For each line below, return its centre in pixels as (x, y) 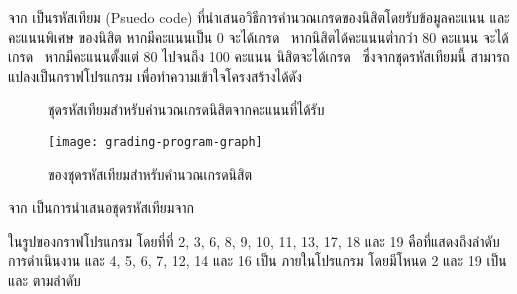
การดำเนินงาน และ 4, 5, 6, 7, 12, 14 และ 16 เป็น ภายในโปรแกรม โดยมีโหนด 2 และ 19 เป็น (257, 260)
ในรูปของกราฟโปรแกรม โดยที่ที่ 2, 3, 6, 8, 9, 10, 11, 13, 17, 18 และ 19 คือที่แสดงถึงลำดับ (254, 240)
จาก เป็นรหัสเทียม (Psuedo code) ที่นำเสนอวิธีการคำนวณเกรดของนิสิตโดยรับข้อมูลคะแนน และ (259, 17)
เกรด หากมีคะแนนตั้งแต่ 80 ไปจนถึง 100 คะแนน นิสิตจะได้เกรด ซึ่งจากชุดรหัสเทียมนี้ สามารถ (259, 56)
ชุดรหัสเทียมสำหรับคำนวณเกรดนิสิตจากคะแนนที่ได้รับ (186, 109)
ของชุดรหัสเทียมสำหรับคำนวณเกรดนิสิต (150, 173)
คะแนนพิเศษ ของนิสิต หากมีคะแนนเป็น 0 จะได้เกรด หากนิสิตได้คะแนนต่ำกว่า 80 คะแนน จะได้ (258, 36)
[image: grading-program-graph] (155, 141)
